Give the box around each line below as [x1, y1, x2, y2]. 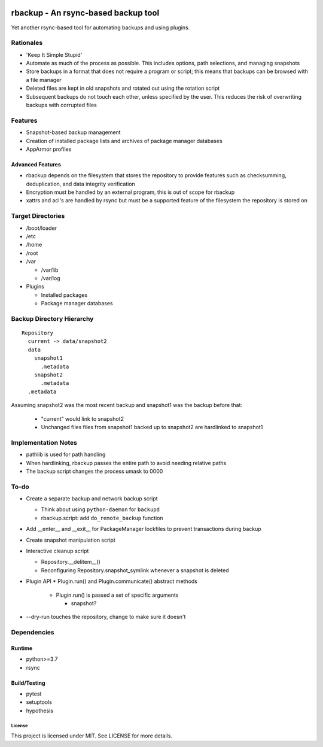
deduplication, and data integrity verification [26, 180, 136, 187]
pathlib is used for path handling [26, 451, 106, 458]
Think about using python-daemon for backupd [41, 506, 160, 513]
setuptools [26, 699, 52, 706]
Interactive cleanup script [26, 548, 89, 555]
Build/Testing [11, 679, 45, 687]
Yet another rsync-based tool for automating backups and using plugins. [11, 24, 190, 31]
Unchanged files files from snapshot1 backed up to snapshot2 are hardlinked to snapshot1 [41, 424, 263, 430]
